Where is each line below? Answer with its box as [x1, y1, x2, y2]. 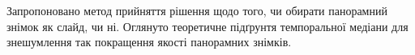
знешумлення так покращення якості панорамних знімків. [6, 33, 292, 50]
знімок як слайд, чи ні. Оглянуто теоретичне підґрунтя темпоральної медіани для [6, 18, 409, 34]
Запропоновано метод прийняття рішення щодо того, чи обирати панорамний [6, 2, 387, 18]
